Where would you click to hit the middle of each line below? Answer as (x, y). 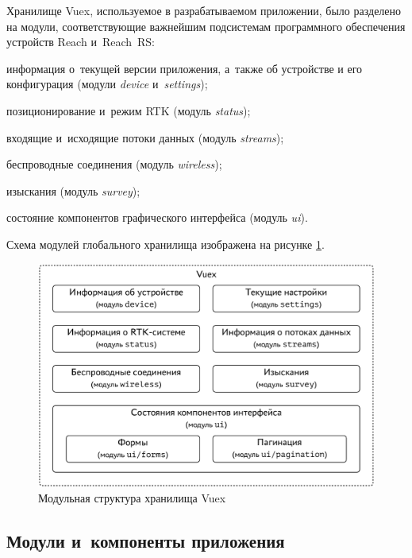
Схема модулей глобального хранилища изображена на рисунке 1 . (166, 244)
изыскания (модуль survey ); (73, 190)
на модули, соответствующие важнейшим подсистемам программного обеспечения (206, 26)
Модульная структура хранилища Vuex (132, 498)
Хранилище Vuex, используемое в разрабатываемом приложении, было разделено (204, 10)
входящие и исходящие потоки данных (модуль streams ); (145, 137)
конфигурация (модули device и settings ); (107, 84)
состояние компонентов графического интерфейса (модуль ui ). (157, 217)
